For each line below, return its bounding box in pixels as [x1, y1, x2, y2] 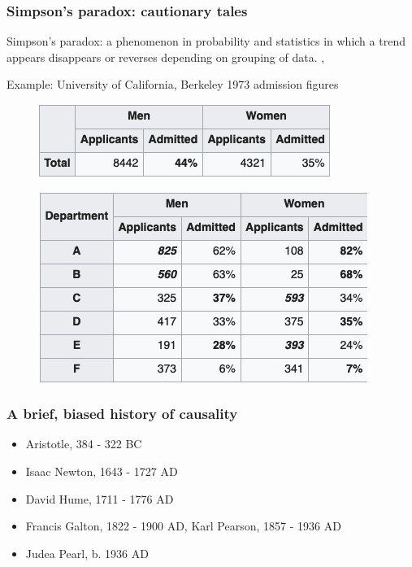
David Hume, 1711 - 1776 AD [25, 490, 174, 507]
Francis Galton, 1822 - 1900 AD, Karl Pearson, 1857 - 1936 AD [25, 517, 341, 534]
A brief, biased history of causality [7, 403, 238, 424]
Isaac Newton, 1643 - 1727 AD [25, 463, 178, 479]
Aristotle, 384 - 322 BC [25, 435, 142, 452]
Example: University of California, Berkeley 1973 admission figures [7, 76, 339, 93]
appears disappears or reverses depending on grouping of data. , [7, 48, 325, 65]
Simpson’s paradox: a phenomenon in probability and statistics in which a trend [7, 33, 405, 50]
